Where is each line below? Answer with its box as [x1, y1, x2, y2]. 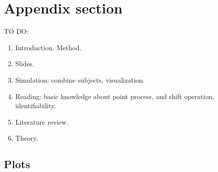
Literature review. [15, 116, 69, 127]
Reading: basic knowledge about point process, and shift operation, [15, 91, 215, 101]
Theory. [15, 133, 38, 143]
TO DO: [4, 26, 29, 36]
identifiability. [15, 100, 56, 111]
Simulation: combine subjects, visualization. [15, 74, 145, 85]
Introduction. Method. [15, 42, 82, 52]
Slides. [15, 58, 34, 69]
